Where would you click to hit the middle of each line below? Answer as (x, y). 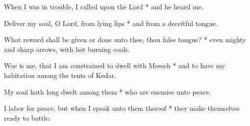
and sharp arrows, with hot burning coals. (67, 49)
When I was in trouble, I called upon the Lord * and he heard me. (104, 6)
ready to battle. (27, 117)
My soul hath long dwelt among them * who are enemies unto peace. (108, 91)
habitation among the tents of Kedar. (60, 75)
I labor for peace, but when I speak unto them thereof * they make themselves (122, 108)
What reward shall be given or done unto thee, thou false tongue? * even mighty (125, 39)
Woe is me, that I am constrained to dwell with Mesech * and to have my (115, 65)
